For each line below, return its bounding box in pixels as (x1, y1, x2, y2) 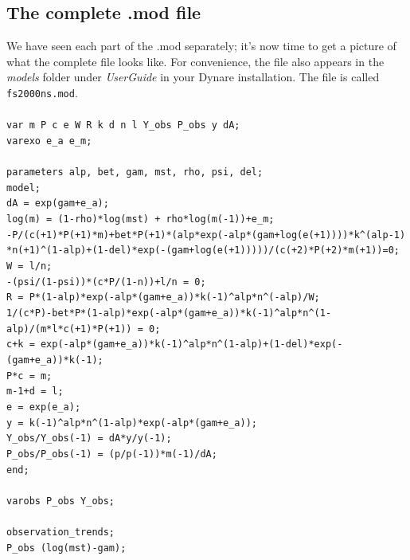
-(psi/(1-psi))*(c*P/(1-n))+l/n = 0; (6, 276, 206, 288)
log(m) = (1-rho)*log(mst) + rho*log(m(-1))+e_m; (6, 213, 275, 225)
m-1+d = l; (6, 386, 64, 397)
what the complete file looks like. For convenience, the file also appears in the (6, 53, 385, 69)
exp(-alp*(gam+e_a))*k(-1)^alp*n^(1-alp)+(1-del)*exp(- (40, 339, 343, 350)
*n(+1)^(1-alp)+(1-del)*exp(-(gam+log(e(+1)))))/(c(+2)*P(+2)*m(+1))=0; (6, 245, 400, 257)
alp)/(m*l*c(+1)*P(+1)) (6, 323, 132, 335)
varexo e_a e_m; (6, 135, 92, 147)
